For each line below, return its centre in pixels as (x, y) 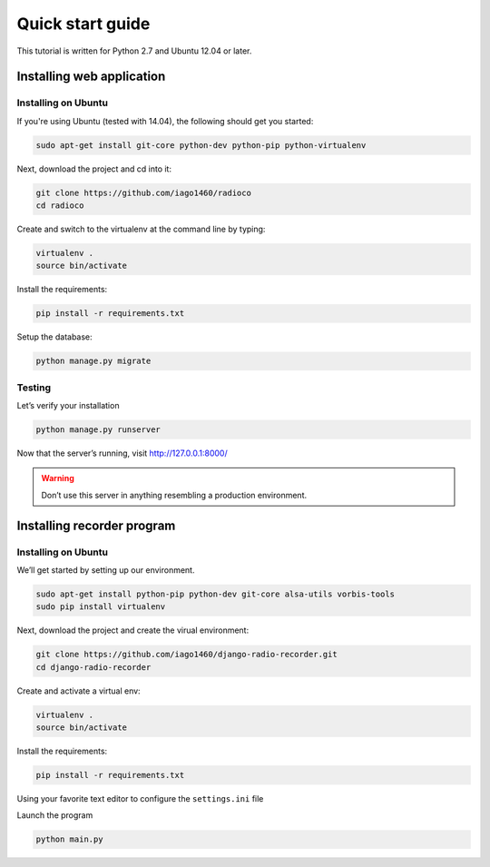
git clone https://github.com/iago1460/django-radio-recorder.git (186, 655)
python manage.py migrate (93, 361)
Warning (58, 478)
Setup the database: (54, 337)
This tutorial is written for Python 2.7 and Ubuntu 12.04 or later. (134, 51)
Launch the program (55, 815)
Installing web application (91, 77)
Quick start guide (83, 24)
